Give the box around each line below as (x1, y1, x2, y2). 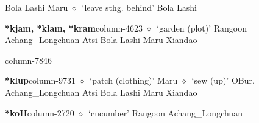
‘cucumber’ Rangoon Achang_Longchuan (88, 106, 243, 119)
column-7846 (5, 53, 52, 66)
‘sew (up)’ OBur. (191, 74, 255, 87)
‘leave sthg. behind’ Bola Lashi (82, 1, 197, 13)
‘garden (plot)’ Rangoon (157, 21, 247, 34)
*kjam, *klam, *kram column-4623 (5, 21, 143, 34)
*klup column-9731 (5, 74, 76, 87)
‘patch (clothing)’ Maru (90, 74, 178, 87)
